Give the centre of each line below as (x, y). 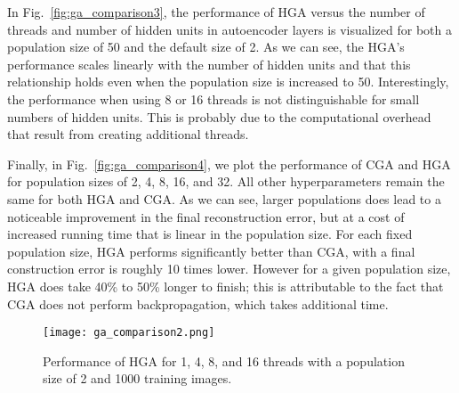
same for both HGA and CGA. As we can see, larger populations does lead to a (224, 198)
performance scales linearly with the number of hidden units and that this (209, 64)
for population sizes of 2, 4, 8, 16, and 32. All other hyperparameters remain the (226, 181)
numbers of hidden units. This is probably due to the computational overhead (219, 116)
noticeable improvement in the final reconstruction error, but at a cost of (206, 216)
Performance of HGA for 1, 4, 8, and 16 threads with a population (224, 360)
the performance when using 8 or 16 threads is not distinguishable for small (213, 98)
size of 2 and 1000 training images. (137, 378)
